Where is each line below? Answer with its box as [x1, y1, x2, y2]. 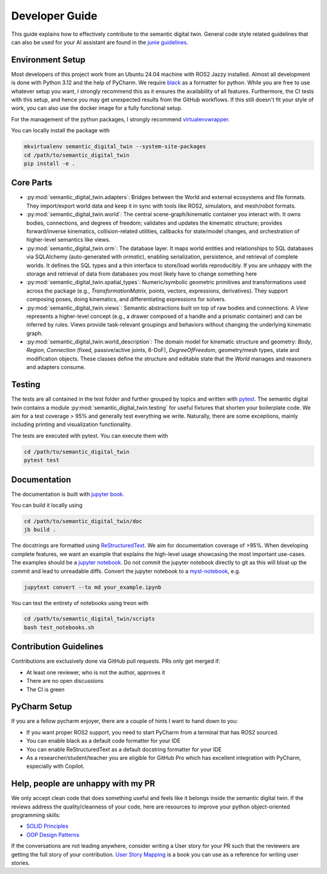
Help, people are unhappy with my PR [11, 779, 156, 789]
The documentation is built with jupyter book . [11, 490, 125, 498]
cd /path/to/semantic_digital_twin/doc [24, 518, 142, 524]
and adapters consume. [26, 364, 86, 371]
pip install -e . [24, 160, 76, 167]
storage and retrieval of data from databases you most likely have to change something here [26, 270, 257, 277]
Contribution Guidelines [11, 642, 104, 652]
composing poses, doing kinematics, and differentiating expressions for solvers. [26, 296, 226, 303]
